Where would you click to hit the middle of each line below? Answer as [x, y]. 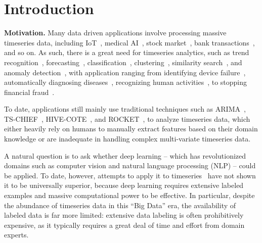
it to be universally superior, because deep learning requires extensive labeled [124, 185]
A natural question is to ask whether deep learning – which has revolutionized [125, 155]
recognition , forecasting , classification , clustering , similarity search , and [123, 62]
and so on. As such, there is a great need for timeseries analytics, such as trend [127, 52]
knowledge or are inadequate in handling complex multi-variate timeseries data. [127, 139]
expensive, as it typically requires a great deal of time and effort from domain [124, 225]
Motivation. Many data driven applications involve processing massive [115, 33]
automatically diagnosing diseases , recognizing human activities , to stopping [126, 82]
